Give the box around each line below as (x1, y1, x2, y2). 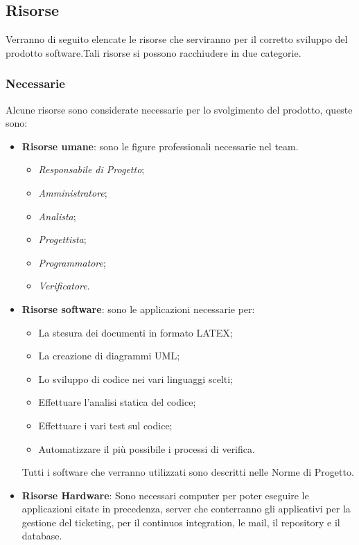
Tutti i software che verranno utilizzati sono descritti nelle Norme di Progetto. (21, 465, 354, 479)
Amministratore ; (38, 185, 107, 199)
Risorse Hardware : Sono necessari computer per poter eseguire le (21, 488, 309, 502)
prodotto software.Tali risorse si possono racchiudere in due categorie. (6, 45, 301, 60)
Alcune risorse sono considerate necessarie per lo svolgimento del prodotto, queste (6, 102, 353, 116)
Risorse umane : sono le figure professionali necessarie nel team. (21, 139, 299, 153)
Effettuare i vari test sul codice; (38, 418, 173, 432)
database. (21, 528, 62, 543)
